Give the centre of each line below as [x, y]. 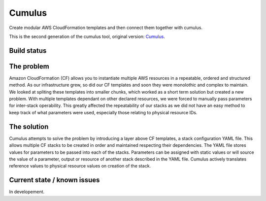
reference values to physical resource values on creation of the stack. [80, 166]
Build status [28, 50]
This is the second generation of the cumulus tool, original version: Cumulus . [87, 36]
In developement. [27, 192]
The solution [29, 126]
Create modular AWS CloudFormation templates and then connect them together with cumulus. [106, 28]
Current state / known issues [54, 180]
